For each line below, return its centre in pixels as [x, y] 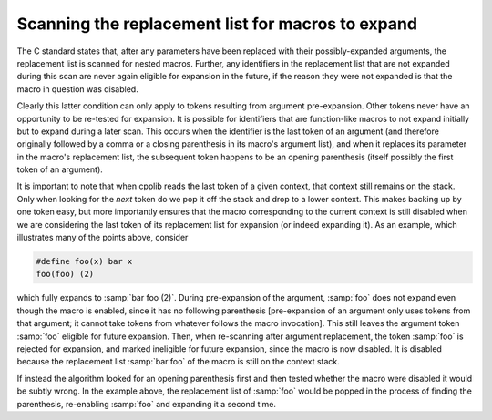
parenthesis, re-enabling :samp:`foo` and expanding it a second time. [147, 404]
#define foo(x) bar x [84, 261]
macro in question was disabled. [77, 89]
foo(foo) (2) [65, 274]
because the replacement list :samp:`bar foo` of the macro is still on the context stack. [179, 362]
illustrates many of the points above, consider [102, 238]
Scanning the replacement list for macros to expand [217, 24]
